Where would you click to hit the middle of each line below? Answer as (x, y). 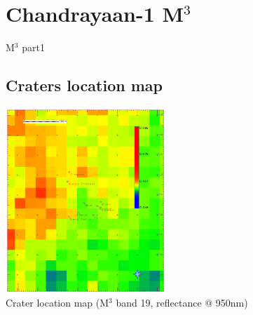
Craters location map (84, 85)
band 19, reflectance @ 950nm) (182, 303)
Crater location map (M (57, 303)
